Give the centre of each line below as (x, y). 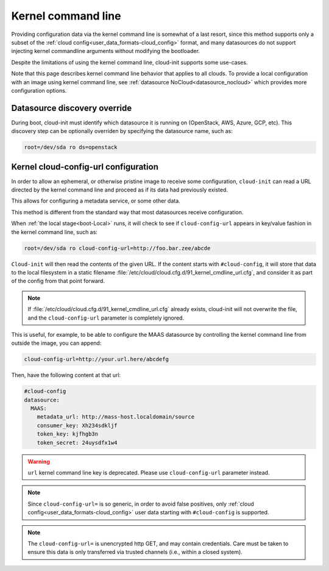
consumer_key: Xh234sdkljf (77, 425)
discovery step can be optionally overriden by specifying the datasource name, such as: (122, 131)
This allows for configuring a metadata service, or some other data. (96, 201)
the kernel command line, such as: (54, 232)
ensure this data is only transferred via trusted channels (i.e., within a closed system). (135, 552)
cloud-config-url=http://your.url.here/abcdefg (96, 359)
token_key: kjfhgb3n (68, 434)
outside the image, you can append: (56, 343)
